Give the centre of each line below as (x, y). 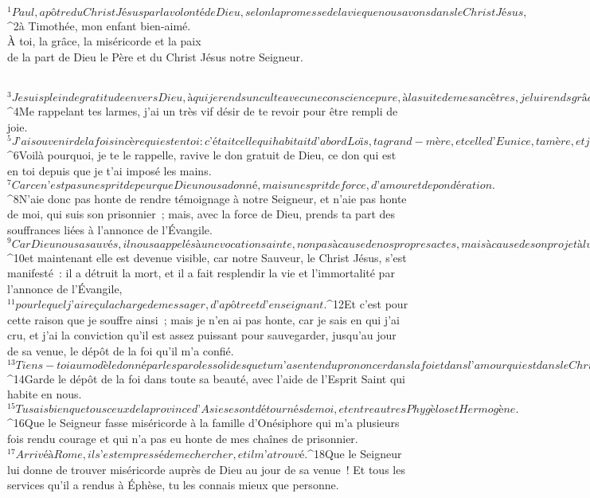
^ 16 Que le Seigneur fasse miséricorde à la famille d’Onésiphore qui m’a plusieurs (203, 423)
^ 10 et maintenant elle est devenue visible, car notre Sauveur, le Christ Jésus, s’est (207, 257)
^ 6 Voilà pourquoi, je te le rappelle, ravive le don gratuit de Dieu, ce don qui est (202, 155)
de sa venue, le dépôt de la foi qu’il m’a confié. (121, 351)
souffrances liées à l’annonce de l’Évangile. (110, 229)
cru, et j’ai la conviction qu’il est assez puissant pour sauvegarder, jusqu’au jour (202, 335)
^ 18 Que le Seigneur (355, 454)
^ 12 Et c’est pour (367, 304)
